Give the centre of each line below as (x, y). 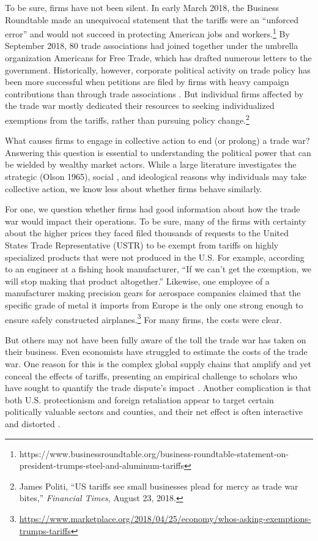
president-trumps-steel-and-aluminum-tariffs (102, 465)
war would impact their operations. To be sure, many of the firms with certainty (156, 221)
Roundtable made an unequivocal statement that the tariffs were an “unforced (152, 19)
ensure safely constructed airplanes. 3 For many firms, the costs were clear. (143, 318)
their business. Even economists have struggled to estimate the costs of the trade (156, 352)
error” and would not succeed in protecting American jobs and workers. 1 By (147, 33)
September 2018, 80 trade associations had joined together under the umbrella (152, 46)
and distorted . (33, 423)
